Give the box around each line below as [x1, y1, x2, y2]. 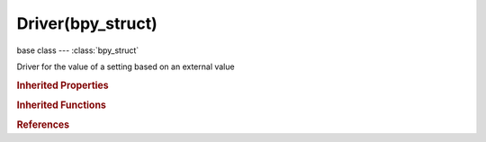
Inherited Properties [16, 79, 110, 92]
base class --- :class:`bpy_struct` [16, 45, 139, 56]
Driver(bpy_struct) [16, 13, 157, 33]
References [16, 119, 70, 131]
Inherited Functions [16, 99, 107, 111]
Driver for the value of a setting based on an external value [16, 61, 235, 72]
